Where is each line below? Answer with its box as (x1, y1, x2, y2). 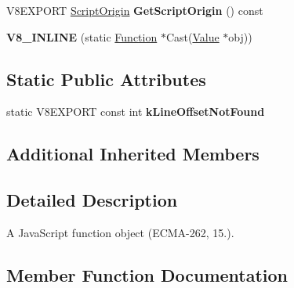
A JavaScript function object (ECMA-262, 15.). (6, 224, 234, 240)
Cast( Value (165, 28, 220, 45)
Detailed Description (6, 188, 178, 212)
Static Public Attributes (6, 67, 206, 91)
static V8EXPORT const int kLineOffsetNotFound (6, 103, 265, 120)
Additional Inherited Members (6, 142, 260, 166)
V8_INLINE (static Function (6, 28, 158, 45)
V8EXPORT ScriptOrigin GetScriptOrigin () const (6, 2, 263, 18)
